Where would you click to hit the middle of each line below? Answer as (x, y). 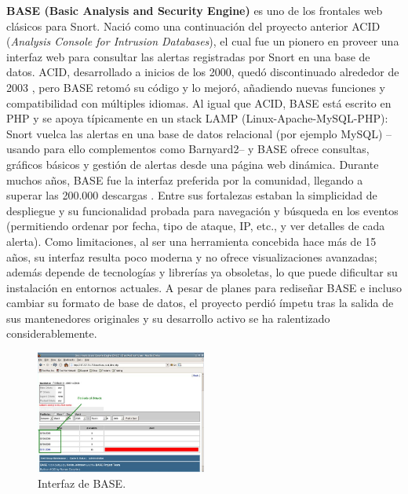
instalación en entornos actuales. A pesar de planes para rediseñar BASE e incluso (204, 287)
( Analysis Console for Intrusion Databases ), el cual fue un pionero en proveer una (203, 41)
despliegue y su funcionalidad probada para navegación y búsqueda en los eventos (202, 210)
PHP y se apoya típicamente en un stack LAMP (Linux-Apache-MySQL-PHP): (197, 118)
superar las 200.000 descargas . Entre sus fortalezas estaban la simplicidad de (192, 195)
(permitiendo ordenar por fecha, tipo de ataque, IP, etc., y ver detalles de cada (196, 226)
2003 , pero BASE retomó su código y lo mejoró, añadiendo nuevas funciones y (196, 87)
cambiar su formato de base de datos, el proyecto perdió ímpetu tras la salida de (200, 303)
